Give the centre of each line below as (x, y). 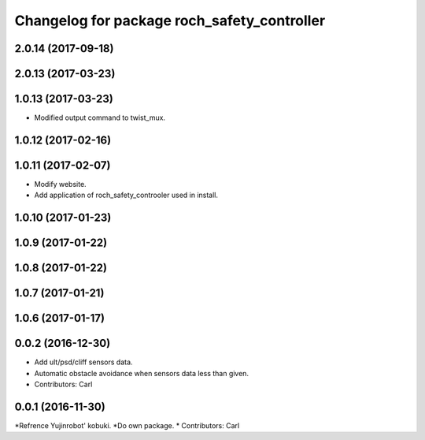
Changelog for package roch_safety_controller (170, 21)
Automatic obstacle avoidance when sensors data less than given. (142, 373)
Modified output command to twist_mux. (100, 117)
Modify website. (60, 185)
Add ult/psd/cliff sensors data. (83, 362)
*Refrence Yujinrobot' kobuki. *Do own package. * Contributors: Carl (127, 426)
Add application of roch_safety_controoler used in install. (126, 195)
